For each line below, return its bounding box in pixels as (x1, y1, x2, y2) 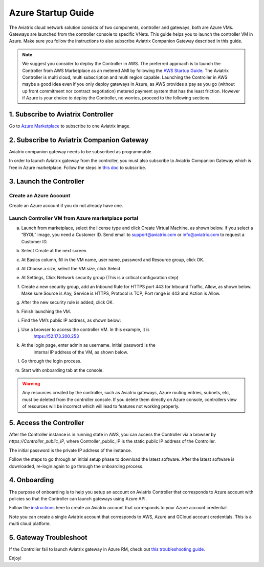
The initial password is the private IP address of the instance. (9, 447, 132, 453)
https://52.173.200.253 (33, 333, 79, 339)
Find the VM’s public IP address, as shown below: (21, 317, 121, 323)
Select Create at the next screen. (21, 248, 88, 254)
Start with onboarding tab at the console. (21, 367, 104, 373)
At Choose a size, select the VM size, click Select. (21, 265, 122, 271)
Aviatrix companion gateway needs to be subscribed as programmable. (9, 148, 153, 154)
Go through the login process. (21, 358, 82, 364)
